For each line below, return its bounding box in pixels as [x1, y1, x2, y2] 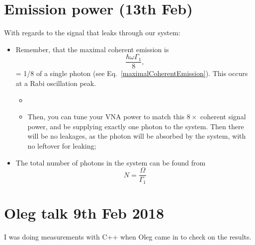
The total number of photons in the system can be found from [15, 157, 206, 167]
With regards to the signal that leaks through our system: [4, 27, 180, 38]
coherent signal [200, 111, 246, 122]
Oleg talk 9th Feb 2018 [4, 202, 165, 223]
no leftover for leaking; [27, 140, 96, 151]
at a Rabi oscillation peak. [15, 78, 96, 88]
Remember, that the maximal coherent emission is [15, 44, 169, 54]
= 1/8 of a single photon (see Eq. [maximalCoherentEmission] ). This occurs [15, 68, 248, 79]
